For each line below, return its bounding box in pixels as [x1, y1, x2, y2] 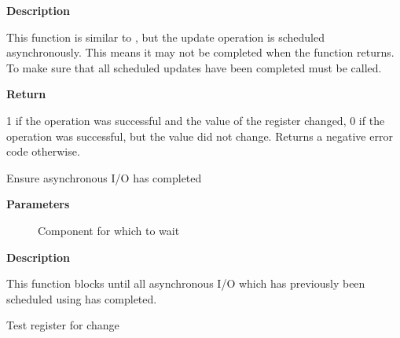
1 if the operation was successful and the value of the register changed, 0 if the [6, 112, 385, 128]
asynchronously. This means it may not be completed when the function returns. [6, 44, 394, 61]
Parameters [6, 196, 70, 212]
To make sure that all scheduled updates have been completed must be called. [6, 59, 382, 75]
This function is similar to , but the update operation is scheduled [6, 28, 325, 45]
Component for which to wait [38, 222, 180, 238]
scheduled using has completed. [6, 290, 157, 307]
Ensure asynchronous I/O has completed [6, 169, 202, 186]
